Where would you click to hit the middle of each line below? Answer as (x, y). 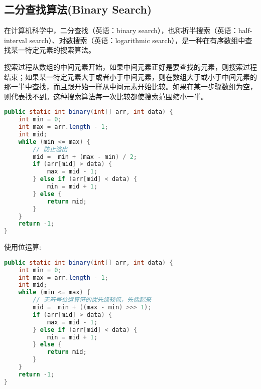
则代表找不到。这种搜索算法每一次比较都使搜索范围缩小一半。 (106, 96)
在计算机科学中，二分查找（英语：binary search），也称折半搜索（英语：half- (128, 30)
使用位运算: (23, 247)
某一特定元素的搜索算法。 (53, 50)
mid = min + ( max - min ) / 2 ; (85, 157)
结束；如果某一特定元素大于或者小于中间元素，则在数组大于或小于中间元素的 (130, 76)
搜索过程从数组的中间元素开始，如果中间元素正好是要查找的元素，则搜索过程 (130, 66)
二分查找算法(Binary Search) (78, 9)
